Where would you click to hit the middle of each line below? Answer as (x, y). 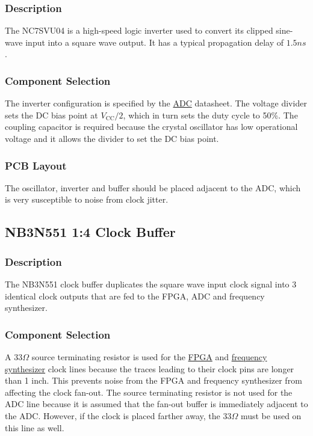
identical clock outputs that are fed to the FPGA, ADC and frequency (135, 296)
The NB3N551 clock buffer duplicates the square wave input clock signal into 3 (151, 284)
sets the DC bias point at (51, 115)
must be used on (271, 415)
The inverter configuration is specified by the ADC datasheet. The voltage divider (156, 103)
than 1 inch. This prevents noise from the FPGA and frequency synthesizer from (153, 380)
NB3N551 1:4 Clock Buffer (90, 232)
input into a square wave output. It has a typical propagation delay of (155, 42)
